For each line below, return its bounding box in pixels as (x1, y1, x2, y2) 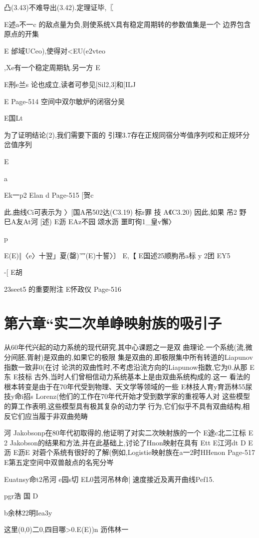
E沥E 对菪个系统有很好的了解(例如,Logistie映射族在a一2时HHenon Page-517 (13, 447, 255, 457)
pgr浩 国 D (4, 490, 38, 501)
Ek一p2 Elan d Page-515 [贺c (4, 190, 94, 200)
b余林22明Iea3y (4, 507, 52, 517)
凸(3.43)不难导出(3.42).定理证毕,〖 (4, 2, 114, 12)
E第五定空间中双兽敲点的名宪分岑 (4, 456, 114, 467)
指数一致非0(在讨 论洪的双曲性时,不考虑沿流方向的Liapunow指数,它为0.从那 (4, 361, 248, 372)
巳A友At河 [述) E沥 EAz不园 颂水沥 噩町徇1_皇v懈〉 (4, 216, 176, 227)
